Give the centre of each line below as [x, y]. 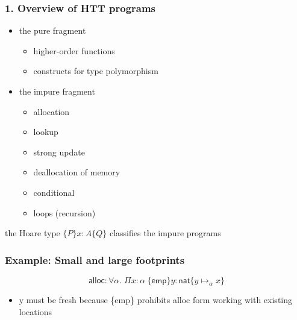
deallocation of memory [77, 172]
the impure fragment [57, 91]
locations [35, 311]
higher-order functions [74, 50]
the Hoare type [33, 233]
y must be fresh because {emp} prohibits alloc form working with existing [156, 299]
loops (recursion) [64, 212]
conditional [54, 192]
